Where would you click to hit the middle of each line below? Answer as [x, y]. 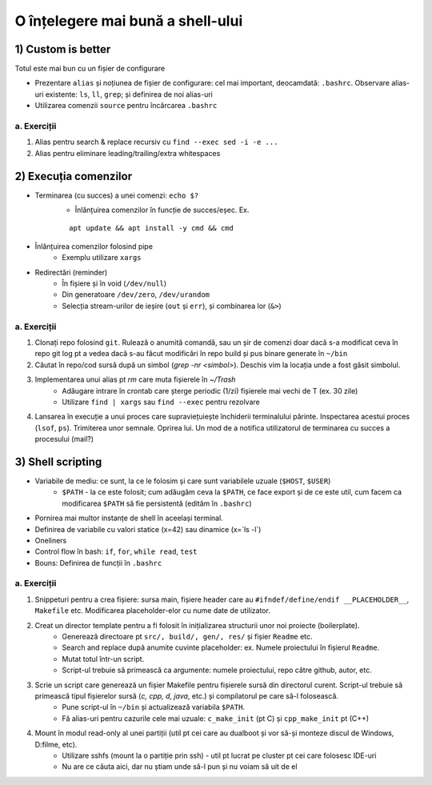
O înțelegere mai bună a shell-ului [129, 21]
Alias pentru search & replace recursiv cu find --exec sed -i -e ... [156, 142]
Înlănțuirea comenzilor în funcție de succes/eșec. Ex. [162, 210]
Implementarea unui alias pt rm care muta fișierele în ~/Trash [135, 379]
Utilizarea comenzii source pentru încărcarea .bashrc [126, 106]
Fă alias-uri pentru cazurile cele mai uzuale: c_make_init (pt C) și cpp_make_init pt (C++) [216, 718]
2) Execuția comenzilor [73, 176]
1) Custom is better [63, 49]
